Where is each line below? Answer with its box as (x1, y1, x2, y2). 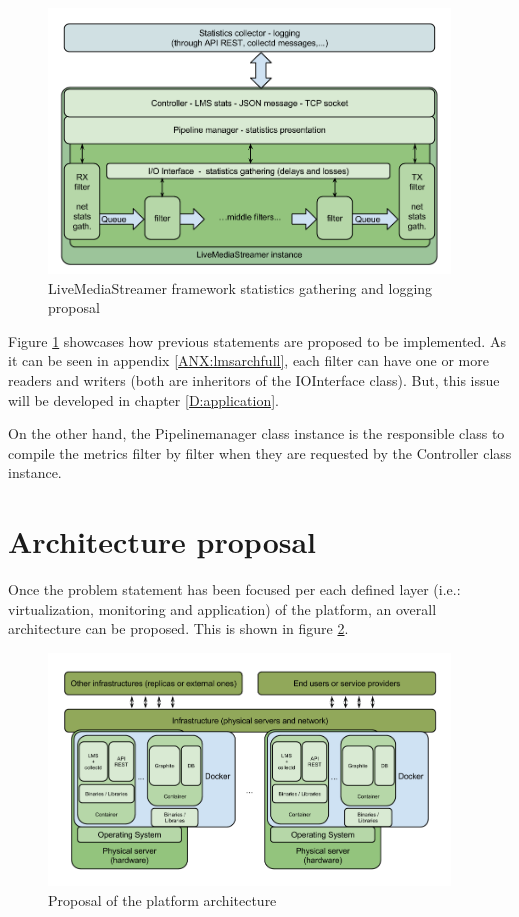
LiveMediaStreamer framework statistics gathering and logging (48, 277, 433, 298)
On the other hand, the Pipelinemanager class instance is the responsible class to (8, 423, 505, 444)
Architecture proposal (8, 521, 317, 562)
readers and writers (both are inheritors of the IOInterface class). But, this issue (8, 369, 500, 390)
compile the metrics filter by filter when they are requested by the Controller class (8, 442, 512, 463)
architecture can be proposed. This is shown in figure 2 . (8, 618, 349, 639)
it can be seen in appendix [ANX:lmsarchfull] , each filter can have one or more (8, 350, 489, 371)
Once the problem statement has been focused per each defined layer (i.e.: (8, 579, 461, 600)
